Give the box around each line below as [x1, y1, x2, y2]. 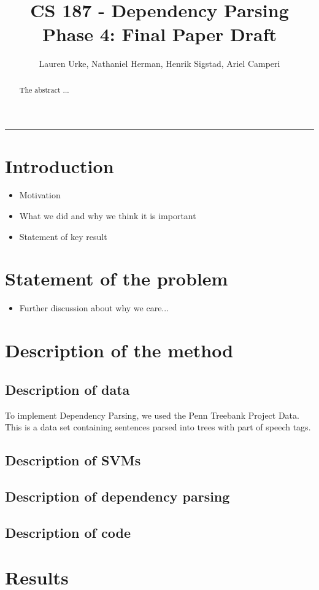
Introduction [5, 153, 114, 178]
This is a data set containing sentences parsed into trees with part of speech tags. [5, 421, 311, 433]
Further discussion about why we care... [19, 301, 169, 314]
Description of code [5, 522, 131, 541]
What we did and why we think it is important [19, 209, 196, 222]
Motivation [19, 188, 61, 201]
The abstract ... [19, 84, 69, 95]
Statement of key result [19, 230, 107, 243]
